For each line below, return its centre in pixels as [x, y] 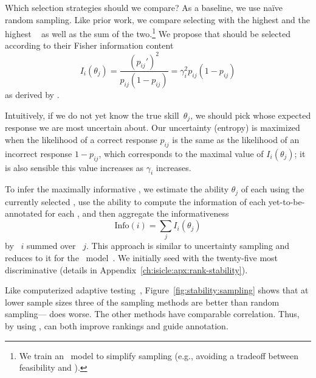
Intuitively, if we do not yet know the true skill [92, 115]
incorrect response [39, 153]
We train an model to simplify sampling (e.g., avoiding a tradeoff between [159, 355]
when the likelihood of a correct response [81, 140]
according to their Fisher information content [89, 45]
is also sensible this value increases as [74, 167]
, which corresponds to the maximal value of [181, 153]
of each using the [273, 189]
